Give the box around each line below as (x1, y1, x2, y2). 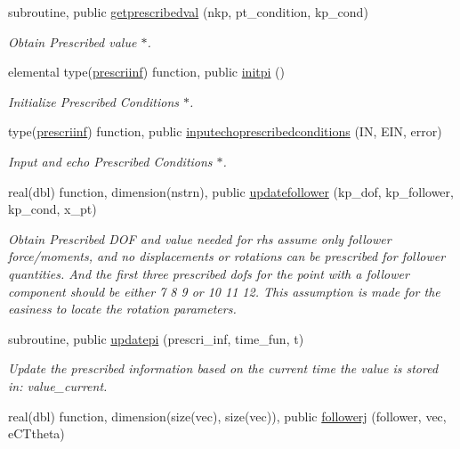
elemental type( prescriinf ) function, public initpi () (8, 62, 285, 81)
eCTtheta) (8, 424, 65, 443)
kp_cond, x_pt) (8, 200, 97, 218)
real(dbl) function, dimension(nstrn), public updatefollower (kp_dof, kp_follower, (8, 182, 454, 200)
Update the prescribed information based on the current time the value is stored (8, 359, 439, 378)
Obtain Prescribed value (8, 32, 137, 51)
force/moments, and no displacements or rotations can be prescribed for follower (8, 247, 446, 265)
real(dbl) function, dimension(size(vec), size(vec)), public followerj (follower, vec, (8, 406, 447, 425)
